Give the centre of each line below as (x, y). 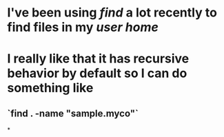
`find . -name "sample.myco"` (73, 113)
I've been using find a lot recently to (112, 13)
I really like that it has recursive (98, 59)
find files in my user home (83, 27)
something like (50, 88)
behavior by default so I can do (97, 73)
